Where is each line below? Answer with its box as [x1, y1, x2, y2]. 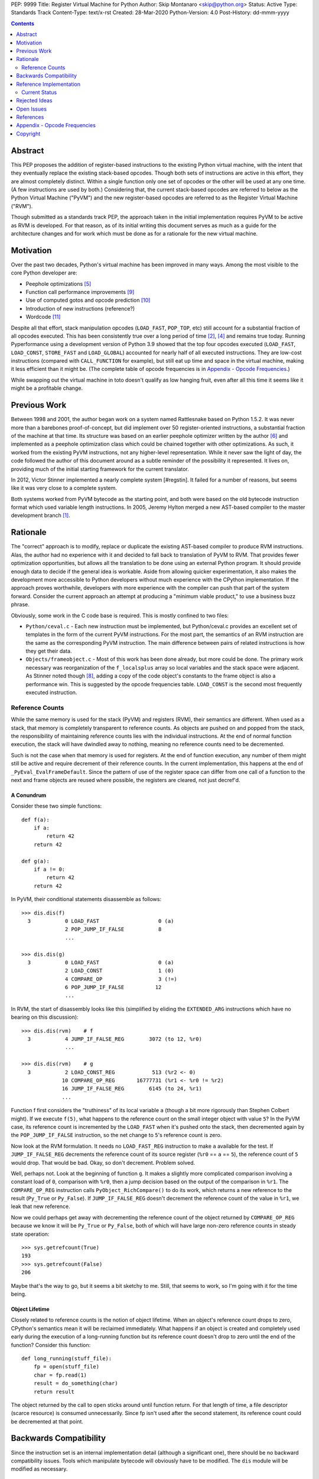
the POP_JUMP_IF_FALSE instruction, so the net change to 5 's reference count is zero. [11, 1132, 222, 1139]
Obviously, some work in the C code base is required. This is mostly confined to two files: [11, 612, 229, 619]
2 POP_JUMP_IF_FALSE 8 [65, 926, 162, 933]
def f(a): [21, 816, 50, 823]
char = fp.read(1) [33, 1371, 87, 1378]
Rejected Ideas [16, 97, 53, 104]
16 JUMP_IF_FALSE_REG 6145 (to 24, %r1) [61, 1086, 202, 1092]
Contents [11, 20, 35, 27]
